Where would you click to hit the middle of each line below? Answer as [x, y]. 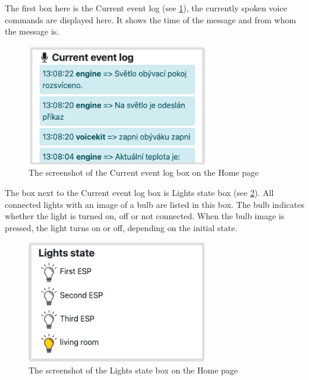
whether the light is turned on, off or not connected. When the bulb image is [145, 216]
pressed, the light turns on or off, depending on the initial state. [121, 227]
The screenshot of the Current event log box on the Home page [144, 172]
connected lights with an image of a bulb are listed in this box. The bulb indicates [154, 204]
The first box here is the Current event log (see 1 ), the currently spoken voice [146, 8]
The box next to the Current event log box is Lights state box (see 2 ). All [139, 192]
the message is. [32, 31]
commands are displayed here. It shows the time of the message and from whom [151, 19]
